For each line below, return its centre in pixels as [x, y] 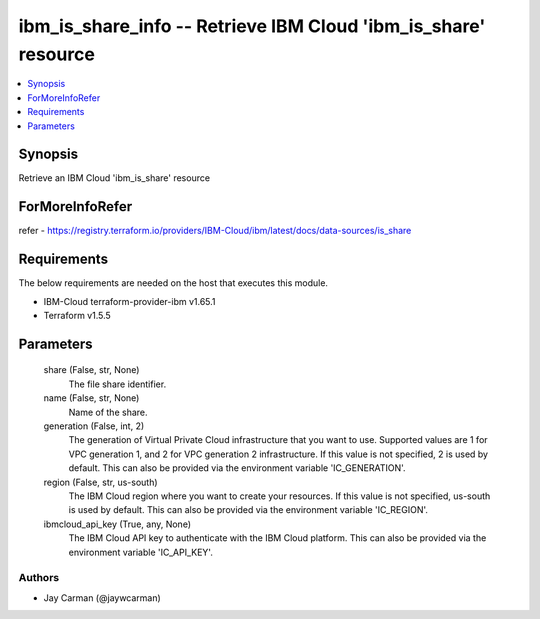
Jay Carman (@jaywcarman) [102, 597]
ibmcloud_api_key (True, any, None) [117, 524]
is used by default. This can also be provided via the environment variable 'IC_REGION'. [248, 510]
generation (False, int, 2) [94, 426]
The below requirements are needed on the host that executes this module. [173, 283]
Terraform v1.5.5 [77, 316]
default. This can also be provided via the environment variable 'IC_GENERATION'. [237, 468]
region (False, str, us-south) [101, 482]
